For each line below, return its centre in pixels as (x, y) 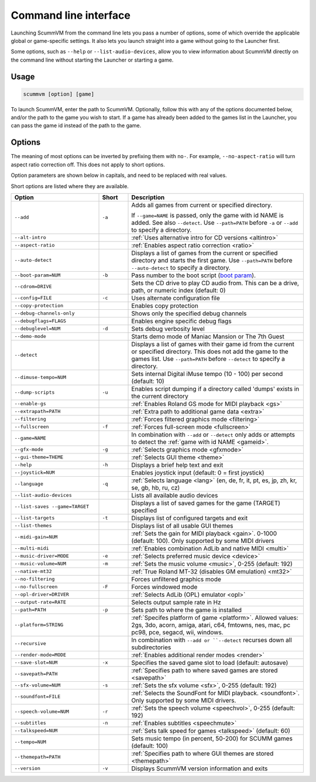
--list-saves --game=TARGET (52, 507)
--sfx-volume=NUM (37, 685)
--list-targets (35, 518)
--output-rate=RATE (40, 602)
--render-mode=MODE (40, 655)
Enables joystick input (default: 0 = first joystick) (198, 473)
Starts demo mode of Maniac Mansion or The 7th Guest (208, 336)
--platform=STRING (39, 625)
